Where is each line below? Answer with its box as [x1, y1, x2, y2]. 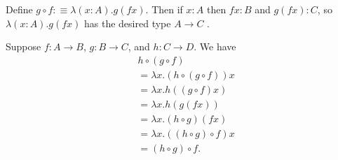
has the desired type [84, 15, 171, 30]
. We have [194, 39, 236, 54]
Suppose [6, 39, 41, 54]
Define [6, 2, 33, 16]
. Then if [145, 2, 183, 16]
